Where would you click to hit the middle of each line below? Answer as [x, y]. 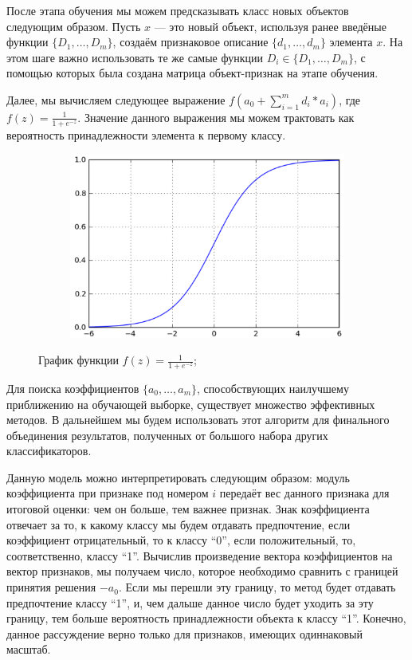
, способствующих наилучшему [273, 388]
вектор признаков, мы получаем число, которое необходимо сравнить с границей [202, 571]
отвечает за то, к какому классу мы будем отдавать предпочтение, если [179, 524]
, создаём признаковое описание [190, 42]
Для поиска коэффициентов [73, 388]
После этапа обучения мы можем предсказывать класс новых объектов [178, 10]
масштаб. [29, 649]
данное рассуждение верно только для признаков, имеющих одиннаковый [184, 633]
